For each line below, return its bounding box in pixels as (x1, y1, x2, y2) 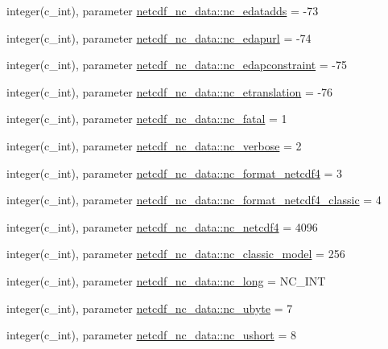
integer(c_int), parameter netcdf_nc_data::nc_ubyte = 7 (6, 299, 293, 316)
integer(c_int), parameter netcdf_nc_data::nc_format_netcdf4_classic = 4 (6, 191, 382, 208)
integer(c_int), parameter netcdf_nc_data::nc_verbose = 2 (6, 137, 302, 154)
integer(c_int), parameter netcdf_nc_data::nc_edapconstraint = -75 (6, 56, 348, 73)
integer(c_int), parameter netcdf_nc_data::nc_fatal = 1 (6, 110, 287, 127)
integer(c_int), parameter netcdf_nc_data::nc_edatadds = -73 (6, 2, 319, 18)
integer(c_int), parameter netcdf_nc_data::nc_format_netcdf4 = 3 (6, 164, 343, 181)
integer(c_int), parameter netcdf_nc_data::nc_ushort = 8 (6, 326, 296, 343)
